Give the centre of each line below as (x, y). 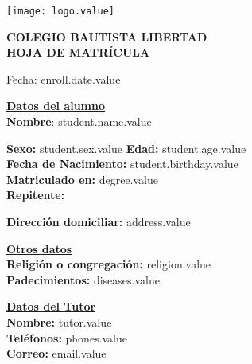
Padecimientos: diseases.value (83, 279)
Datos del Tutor (51, 306)
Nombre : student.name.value (79, 121)
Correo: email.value (56, 353)
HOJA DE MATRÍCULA (78, 52)
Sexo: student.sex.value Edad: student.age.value (126, 148)
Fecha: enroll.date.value (64, 78)
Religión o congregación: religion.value (109, 264)
